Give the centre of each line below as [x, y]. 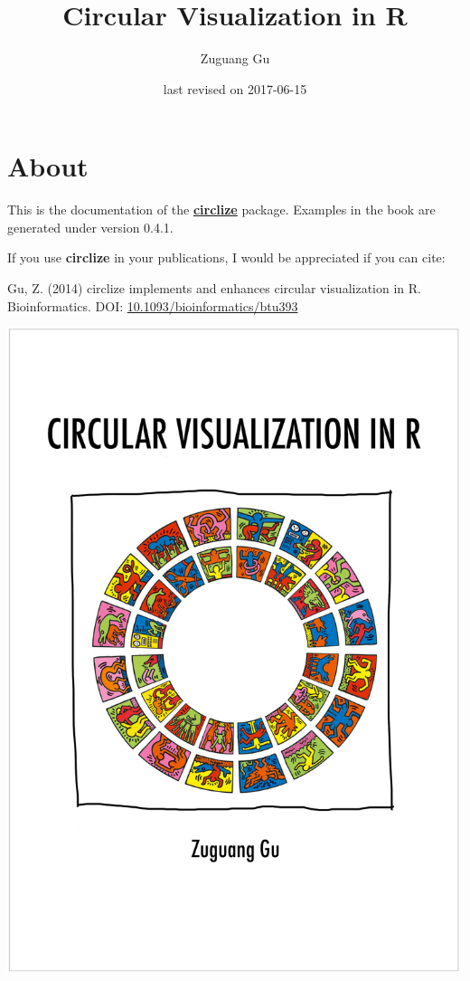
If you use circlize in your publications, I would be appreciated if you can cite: [226, 257]
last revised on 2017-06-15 [235, 88]
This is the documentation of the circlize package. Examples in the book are [221, 210]
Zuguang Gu [235, 58]
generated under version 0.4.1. [90, 227]
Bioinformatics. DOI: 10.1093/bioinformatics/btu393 [153, 305]
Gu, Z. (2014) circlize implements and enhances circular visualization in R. [214, 288]
